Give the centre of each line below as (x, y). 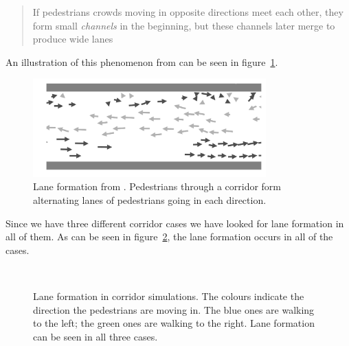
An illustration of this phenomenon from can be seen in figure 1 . (142, 61)
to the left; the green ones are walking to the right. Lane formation (174, 323)
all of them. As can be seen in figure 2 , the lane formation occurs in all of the (169, 237)
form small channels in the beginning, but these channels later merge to (184, 25)
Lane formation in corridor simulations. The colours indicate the (169, 296)
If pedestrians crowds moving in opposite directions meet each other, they (188, 12)
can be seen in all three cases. (95, 336)
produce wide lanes (73, 39)
